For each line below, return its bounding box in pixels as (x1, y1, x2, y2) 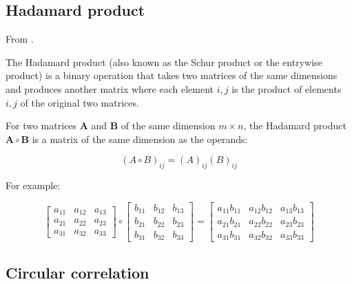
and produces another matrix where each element (6, 81, 214, 96)
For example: (6, 178, 61, 193)
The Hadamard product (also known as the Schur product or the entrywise (6, 54, 322, 69)
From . (6, 32, 34, 46)
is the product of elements (231, 81, 342, 96)
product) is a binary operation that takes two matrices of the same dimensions (6, 68, 338, 83)
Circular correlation (6, 261, 149, 283)
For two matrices (6, 118, 76, 133)
